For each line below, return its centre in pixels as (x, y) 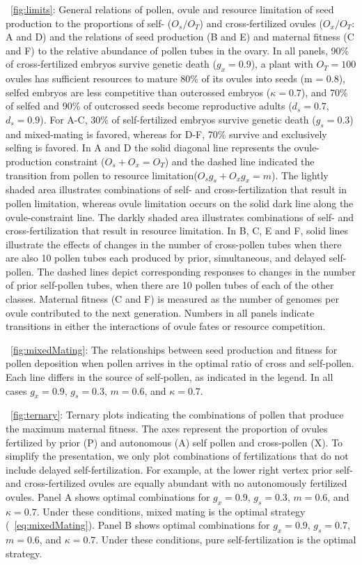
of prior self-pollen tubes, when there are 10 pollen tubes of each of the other (170, 285)
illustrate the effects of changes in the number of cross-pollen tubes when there (174, 244)
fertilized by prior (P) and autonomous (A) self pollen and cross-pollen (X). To (174, 442)
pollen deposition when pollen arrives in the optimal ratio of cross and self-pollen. (180, 363)
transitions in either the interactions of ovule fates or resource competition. (166, 326)
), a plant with (282, 64)
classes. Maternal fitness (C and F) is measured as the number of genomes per (172, 299)
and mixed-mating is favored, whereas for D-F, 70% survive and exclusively (166, 134)
